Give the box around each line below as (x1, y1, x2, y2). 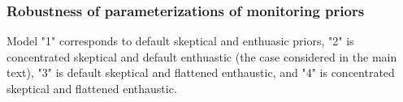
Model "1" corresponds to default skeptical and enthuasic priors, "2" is (6, 32, 354, 49)
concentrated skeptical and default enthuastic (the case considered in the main (6, 48, 397, 65)
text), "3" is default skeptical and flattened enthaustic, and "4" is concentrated (6, 64, 395, 81)
